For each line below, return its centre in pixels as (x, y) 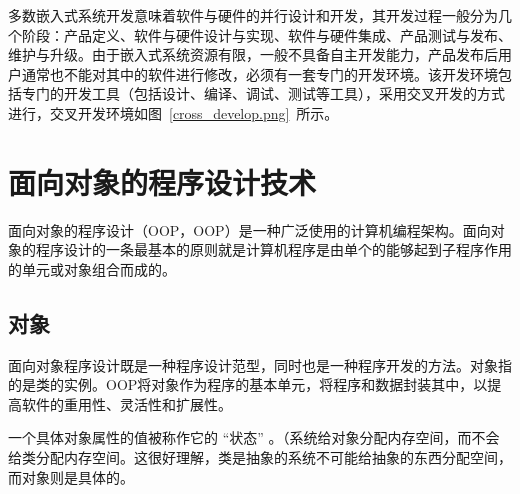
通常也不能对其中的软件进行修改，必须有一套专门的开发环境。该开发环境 (259, 73)
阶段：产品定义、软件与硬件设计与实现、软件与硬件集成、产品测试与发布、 (266, 34)
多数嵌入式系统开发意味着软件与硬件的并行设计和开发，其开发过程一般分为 (253, 15)
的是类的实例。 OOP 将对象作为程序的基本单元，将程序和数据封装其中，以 (248, 384)
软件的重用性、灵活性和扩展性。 (126, 403)
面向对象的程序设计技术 (162, 181)
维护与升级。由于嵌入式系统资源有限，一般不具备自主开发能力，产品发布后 (253, 54)
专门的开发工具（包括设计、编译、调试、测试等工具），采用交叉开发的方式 (263, 93)
